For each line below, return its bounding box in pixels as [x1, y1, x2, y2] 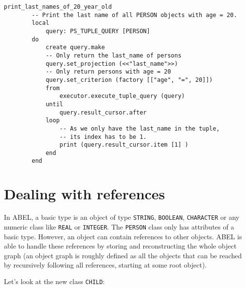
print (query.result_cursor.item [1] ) [59, 141, 189, 149]
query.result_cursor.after [59, 109, 147, 116]
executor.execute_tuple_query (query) [59, 93, 185, 100]
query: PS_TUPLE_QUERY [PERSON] [45, 27, 150, 35]
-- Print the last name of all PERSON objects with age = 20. [32, 11, 237, 19]
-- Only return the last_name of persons [45, 52, 182, 59]
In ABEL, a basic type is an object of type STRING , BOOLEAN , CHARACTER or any [4, 212, 240, 222]
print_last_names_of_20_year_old [4, 3, 112, 10]
